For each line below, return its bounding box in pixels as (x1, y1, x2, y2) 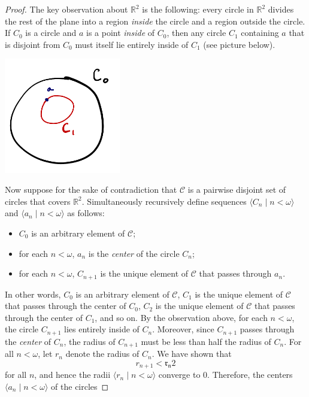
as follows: (67, 207, 105, 219)
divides (268, 3, 294, 15)
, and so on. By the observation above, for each (95, 311, 268, 323)
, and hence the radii (34, 368, 111, 381)
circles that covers (5, 195, 71, 207)
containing (241, 26, 279, 39)
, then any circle (166, 26, 226, 39)
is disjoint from (5, 38, 60, 50)
